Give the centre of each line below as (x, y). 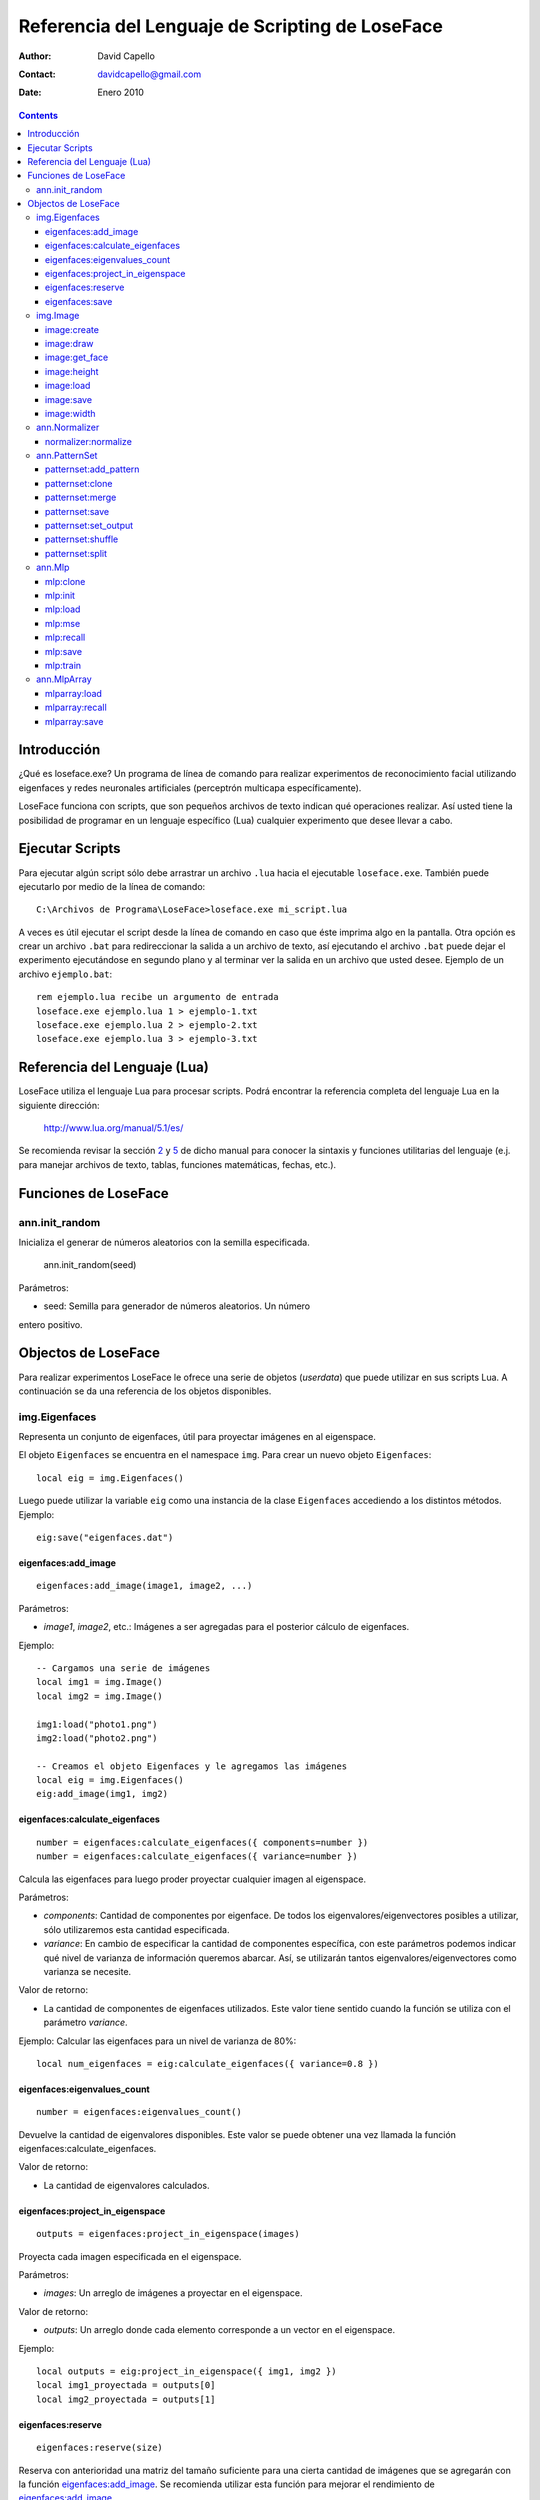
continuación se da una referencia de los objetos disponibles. (145, 1391)
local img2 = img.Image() (100, 1696)
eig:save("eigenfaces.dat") (105, 1537)
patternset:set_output (89, 526)
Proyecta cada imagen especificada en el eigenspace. (130, 2256)
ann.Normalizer (68, 427)
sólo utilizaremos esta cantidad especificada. (136, 1929)
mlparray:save (74, 721)
